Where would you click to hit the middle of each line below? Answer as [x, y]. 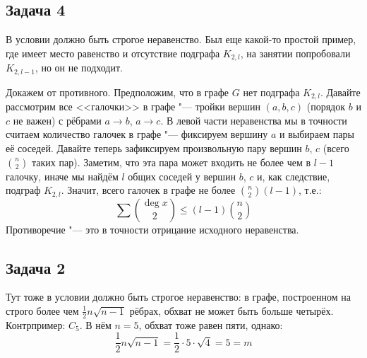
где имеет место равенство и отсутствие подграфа [113, 53]
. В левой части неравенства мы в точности [254, 120]
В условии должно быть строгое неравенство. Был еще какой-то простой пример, [181, 39]
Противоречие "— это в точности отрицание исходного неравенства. [152, 229]
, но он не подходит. [79, 68]
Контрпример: [36, 324]
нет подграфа [271, 92]
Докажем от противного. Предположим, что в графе [118, 92]
